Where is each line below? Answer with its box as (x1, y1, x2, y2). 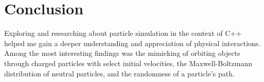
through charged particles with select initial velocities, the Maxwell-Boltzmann (4, 57, 252, 68)
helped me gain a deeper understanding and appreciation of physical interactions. (4, 37, 261, 48)
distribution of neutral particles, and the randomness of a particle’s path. (4, 68, 235, 78)
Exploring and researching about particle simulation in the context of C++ (4, 28, 242, 38)
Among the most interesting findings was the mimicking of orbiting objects (4, 48, 240, 58)
